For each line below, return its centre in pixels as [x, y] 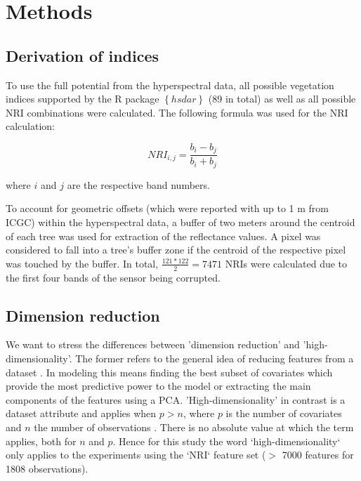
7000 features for [318, 455]
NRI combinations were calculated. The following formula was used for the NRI [177, 112]
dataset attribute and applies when [81, 413]
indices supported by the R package [83, 99]
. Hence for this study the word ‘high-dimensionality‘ [227, 441]
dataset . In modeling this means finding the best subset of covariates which [169, 372]
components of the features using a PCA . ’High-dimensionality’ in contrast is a [176, 399]
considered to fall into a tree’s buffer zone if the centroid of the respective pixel [176, 250]
